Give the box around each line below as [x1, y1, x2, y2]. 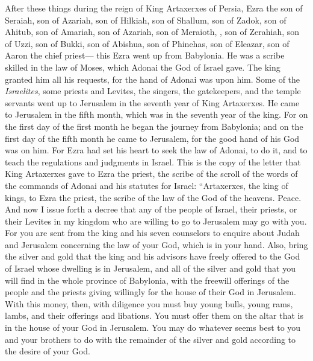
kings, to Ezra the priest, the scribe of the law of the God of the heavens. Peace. [5, 191, 302, 203]
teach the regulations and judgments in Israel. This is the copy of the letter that [5, 155, 301, 168]
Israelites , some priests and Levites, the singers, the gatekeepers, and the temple [5, 85, 301, 97]
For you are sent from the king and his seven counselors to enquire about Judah [5, 226, 300, 239]
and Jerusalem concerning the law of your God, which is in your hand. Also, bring [5, 238, 308, 251]
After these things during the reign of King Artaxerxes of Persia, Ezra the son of [5, 2, 303, 14]
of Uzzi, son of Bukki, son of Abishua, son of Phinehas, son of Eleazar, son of [5, 37, 290, 50]
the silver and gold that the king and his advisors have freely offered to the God [5, 250, 300, 263]
